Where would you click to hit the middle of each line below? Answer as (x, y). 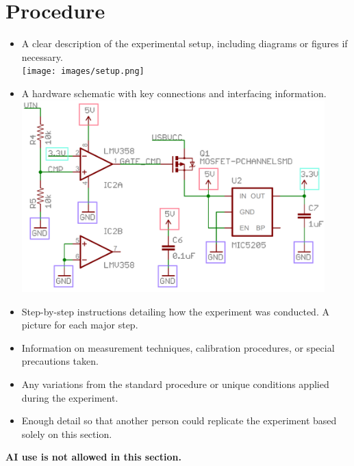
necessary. (42, 56)
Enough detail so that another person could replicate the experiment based (179, 420)
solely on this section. (67, 433)
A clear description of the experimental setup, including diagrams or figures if (185, 43)
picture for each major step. (80, 325)
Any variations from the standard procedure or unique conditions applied (175, 384)
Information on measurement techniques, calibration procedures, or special (178, 347)
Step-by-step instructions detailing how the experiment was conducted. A (175, 311)
